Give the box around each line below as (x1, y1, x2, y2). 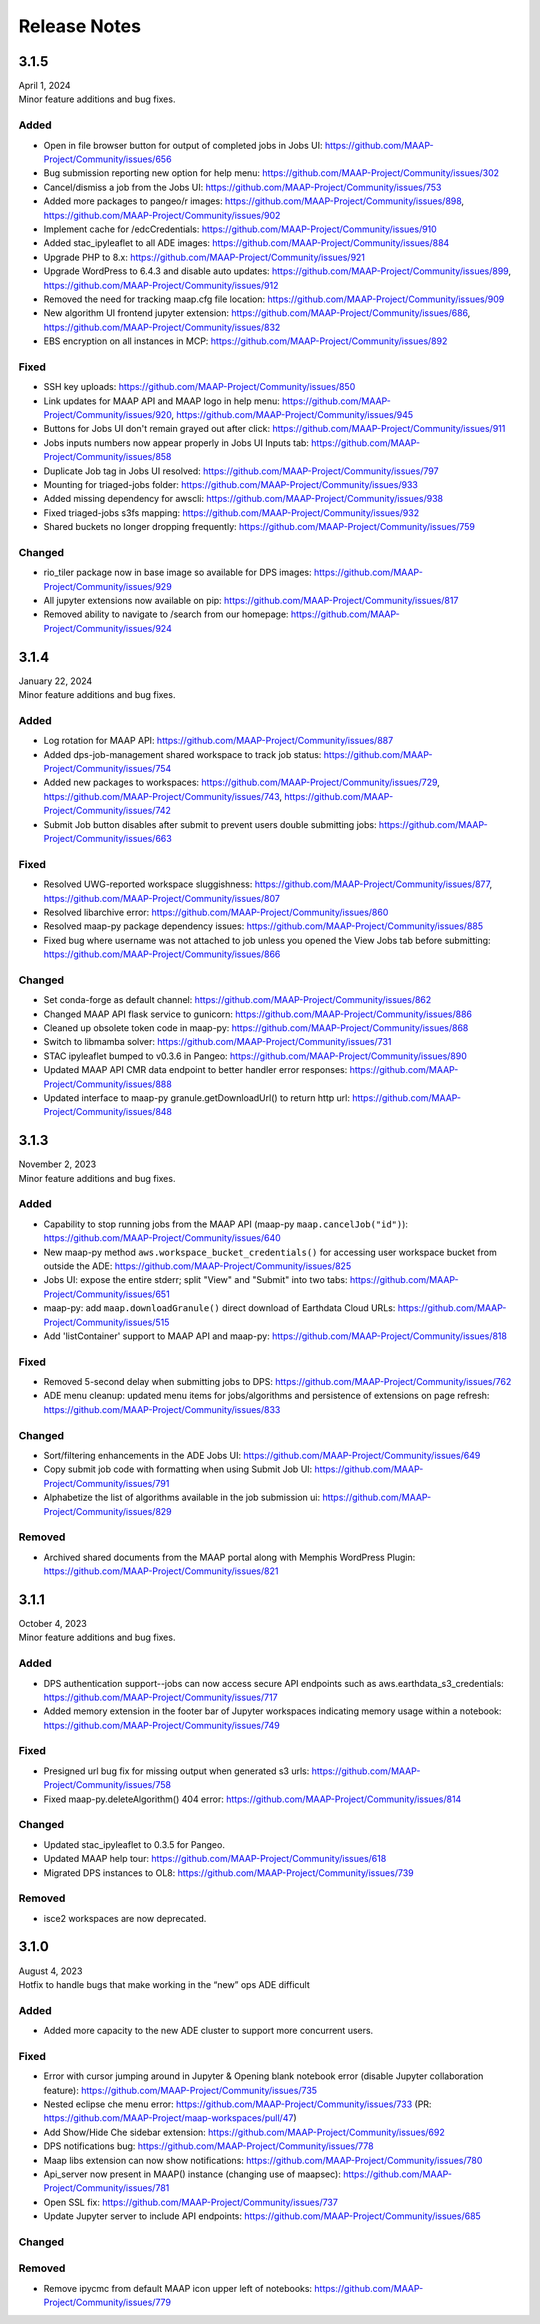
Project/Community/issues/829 (43, 1505, 172, 1517)
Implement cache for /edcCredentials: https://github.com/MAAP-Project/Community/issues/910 (43, 223, 437, 235)
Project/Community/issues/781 (43, 2182, 170, 2194)
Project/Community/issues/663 (43, 832, 172, 844)
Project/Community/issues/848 (43, 1106, 173, 1118)
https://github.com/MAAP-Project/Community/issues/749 (43, 1719, 280, 1731)
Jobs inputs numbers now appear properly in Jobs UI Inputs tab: (43, 436, 310, 449)
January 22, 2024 (18, 675, 93, 687)
